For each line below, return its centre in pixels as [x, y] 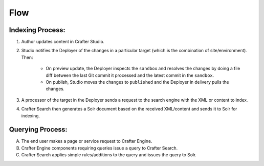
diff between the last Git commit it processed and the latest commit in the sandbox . [130, 75]
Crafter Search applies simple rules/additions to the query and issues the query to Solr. [109, 155]
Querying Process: [38, 130]
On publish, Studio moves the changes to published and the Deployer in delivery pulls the [137, 82]
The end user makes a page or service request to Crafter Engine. [87, 141]
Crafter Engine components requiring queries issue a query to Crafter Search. [99, 148]
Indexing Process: [37, 30]
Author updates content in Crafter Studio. [63, 42]
